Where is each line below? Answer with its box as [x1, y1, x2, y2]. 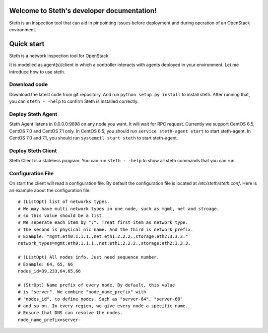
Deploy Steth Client [9, 147, 57, 154]
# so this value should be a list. [18, 212, 105, 218]
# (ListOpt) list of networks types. [18, 199, 110, 204]
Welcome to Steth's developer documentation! [9, 6, 157, 15]
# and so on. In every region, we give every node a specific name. [18, 303, 188, 309]
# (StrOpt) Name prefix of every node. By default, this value [18, 282, 175, 288]
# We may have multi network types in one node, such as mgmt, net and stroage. [18, 206, 220, 211]
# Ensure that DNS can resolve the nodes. [18, 310, 123, 316]
